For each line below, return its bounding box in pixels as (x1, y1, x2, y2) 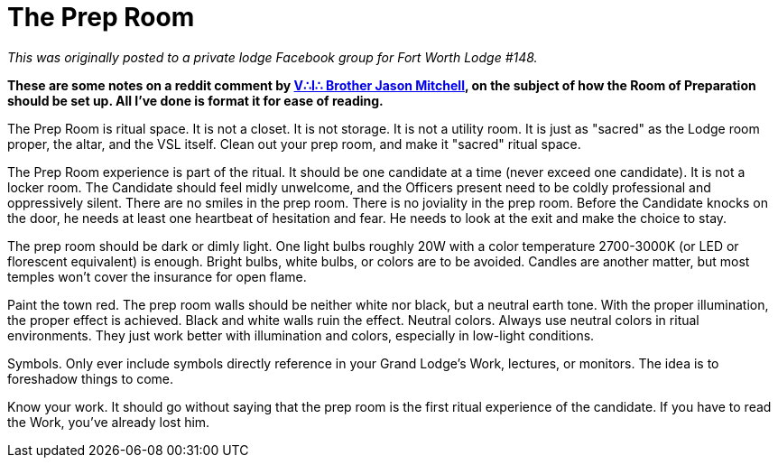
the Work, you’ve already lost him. (7, 414, 210, 430)
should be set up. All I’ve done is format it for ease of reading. (7, 92, 384, 108)
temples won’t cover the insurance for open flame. (7, 268, 307, 284)
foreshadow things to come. (7, 370, 174, 386)
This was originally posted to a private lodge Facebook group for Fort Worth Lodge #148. (7, 49, 538, 65)
